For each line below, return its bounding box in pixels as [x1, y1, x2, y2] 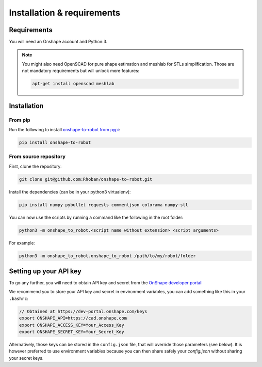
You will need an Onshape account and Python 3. [9, 39, 108, 45]
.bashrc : [9, 296, 29, 301]
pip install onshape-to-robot [19, 140, 91, 145]
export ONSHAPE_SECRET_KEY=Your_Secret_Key [19, 329, 125, 335]
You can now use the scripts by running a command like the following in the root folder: [9, 214, 184, 220]
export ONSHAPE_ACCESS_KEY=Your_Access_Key [19, 322, 125, 328]
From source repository [9, 153, 65, 160]
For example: [9, 240, 35, 245]
